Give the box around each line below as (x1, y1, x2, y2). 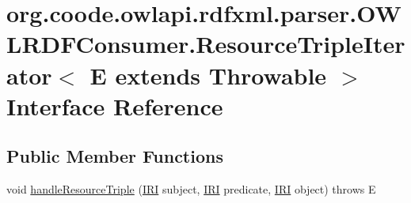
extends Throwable (115, 58, 327, 91)
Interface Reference (6, 89, 223, 122)
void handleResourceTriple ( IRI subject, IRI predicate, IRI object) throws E (6, 181, 376, 197)
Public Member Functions (6, 144, 223, 168)
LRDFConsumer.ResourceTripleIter (6, 28, 405, 60)
